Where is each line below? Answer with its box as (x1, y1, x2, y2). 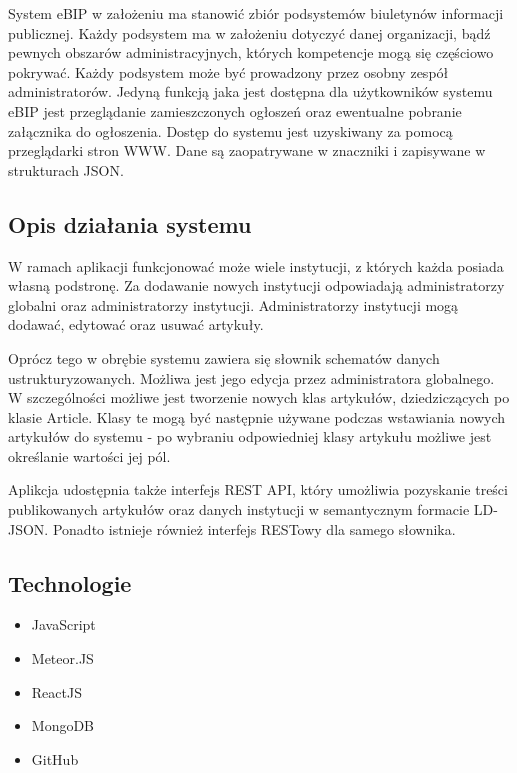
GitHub (31, 748, 79, 769)
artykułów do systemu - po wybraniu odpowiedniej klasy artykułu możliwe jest (8, 426, 492, 447)
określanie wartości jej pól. (8, 445, 171, 466)
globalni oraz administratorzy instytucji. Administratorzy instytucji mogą (8, 294, 459, 315)
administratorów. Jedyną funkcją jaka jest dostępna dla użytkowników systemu (8, 81, 493, 102)
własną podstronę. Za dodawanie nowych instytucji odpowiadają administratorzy (8, 275, 505, 296)
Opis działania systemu (8, 208, 252, 239)
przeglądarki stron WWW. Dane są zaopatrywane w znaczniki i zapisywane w (8, 140, 486, 161)
